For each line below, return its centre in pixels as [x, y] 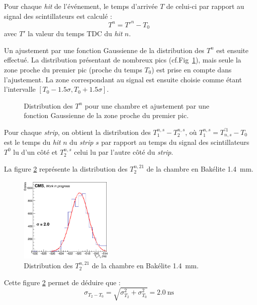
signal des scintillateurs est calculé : [58, 16]
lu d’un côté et [35, 152]
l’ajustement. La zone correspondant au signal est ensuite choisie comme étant [123, 79]
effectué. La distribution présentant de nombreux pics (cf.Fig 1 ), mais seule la [123, 60]
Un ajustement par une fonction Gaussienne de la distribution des [104, 50]
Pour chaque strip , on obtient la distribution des [77, 132]
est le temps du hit [32, 142]
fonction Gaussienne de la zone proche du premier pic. [106, 115]
